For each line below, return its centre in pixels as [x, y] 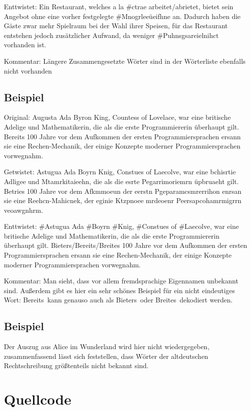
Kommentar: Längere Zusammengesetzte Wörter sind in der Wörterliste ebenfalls [125, 61]
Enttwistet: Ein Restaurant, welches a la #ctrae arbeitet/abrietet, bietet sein [119, 6]
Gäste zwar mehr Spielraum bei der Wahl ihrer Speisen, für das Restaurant [116, 26]
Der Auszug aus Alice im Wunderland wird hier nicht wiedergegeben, [107, 346]
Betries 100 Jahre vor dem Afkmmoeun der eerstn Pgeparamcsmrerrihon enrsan [123, 191]
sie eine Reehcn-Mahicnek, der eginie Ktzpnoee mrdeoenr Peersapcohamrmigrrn [123, 200]
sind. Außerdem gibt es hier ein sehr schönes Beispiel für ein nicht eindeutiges [119, 290]
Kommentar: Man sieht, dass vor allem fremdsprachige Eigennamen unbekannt [121, 281]
